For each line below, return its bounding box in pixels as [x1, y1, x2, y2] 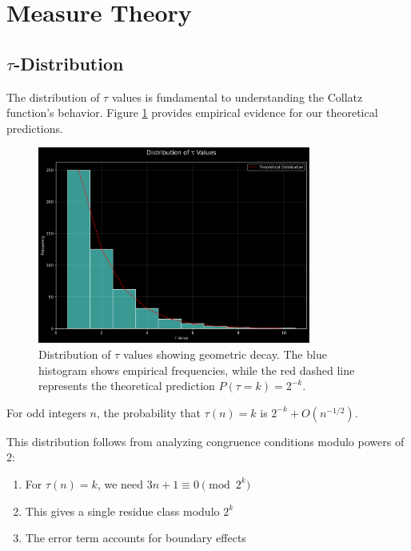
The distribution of [6, 88, 100, 105]
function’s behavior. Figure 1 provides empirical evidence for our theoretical [6, 104, 378, 121]
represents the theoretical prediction [38, 377, 215, 394]
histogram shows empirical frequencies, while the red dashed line [38, 361, 355, 378]
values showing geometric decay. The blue [123, 345, 327, 362]
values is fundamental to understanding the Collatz [111, 88, 363, 105]
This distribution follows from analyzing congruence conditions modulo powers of [6, 432, 405, 449]
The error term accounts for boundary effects [25, 529, 246, 546]
